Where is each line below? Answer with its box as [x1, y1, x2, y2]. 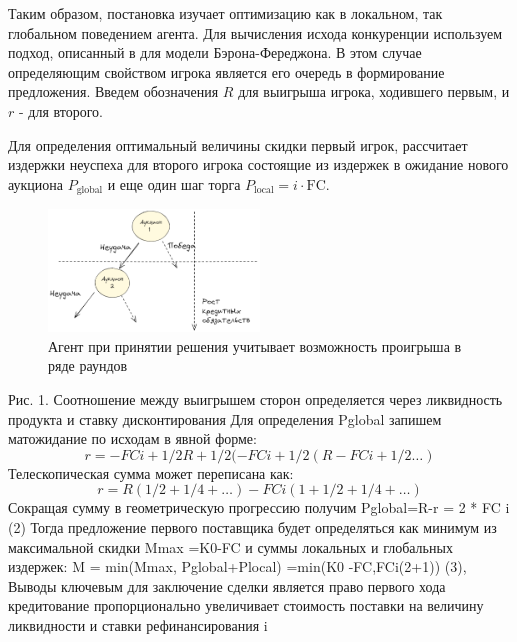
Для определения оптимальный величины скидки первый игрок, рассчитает [8, 134, 468, 155]
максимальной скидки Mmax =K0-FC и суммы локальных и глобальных [8, 536, 453, 557]
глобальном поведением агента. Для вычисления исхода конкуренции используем [8, 22, 503, 43]
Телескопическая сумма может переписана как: [8, 462, 294, 483]
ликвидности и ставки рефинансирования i [8, 614, 268, 635]
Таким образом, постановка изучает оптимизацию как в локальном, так [8, 3, 443, 23]
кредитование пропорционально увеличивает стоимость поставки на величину [8, 595, 484, 616]
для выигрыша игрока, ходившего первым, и [238, 81, 510, 102]
